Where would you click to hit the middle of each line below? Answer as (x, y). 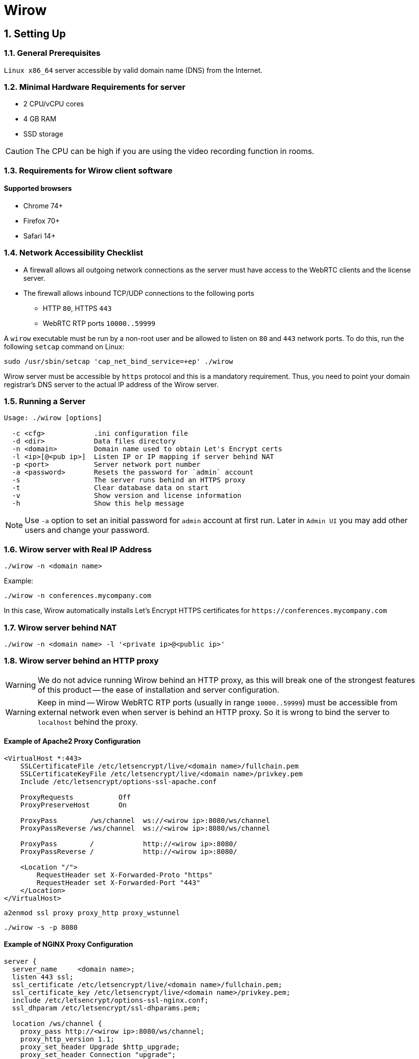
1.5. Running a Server (45, 401)
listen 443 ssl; (43, 977)
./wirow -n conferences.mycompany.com (78, 596)
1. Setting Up (35, 34)
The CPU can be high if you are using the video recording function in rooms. (175, 151)
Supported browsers (38, 188)
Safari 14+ (40, 236)
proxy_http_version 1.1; (67, 1039)
